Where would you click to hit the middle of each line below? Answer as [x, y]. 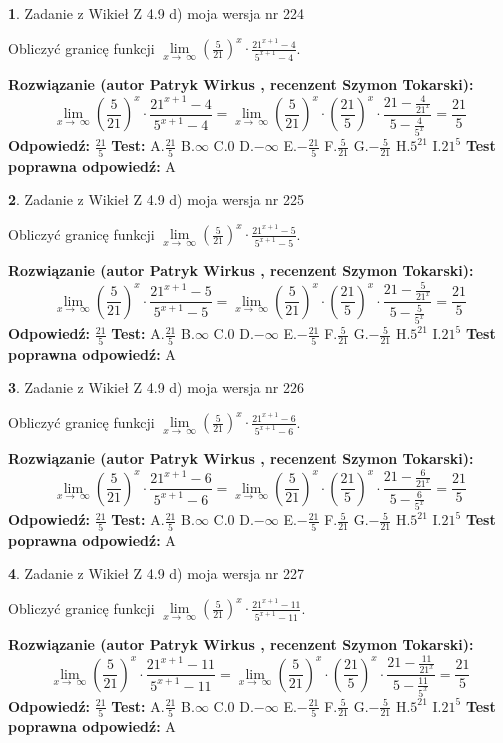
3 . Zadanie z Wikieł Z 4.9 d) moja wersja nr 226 [156, 387]
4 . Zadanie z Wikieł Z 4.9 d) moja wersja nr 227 [156, 573]
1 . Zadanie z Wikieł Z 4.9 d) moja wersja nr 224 [156, 13]
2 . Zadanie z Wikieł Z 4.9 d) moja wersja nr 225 [156, 199]
